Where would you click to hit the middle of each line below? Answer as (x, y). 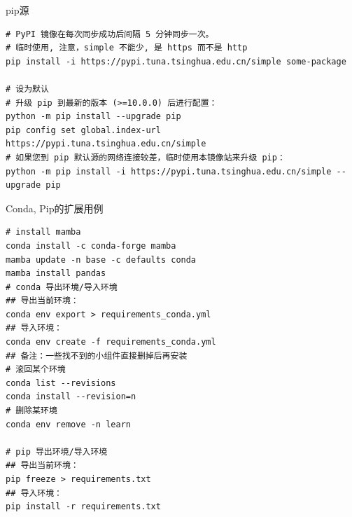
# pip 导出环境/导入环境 (57, 451)
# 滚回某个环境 (36, 370)
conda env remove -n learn (68, 424)
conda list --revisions (61, 383)
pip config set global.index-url (83, 130)
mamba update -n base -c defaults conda (101, 260)
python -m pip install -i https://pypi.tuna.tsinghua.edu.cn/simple (169, 171)
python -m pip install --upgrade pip (93, 117)
